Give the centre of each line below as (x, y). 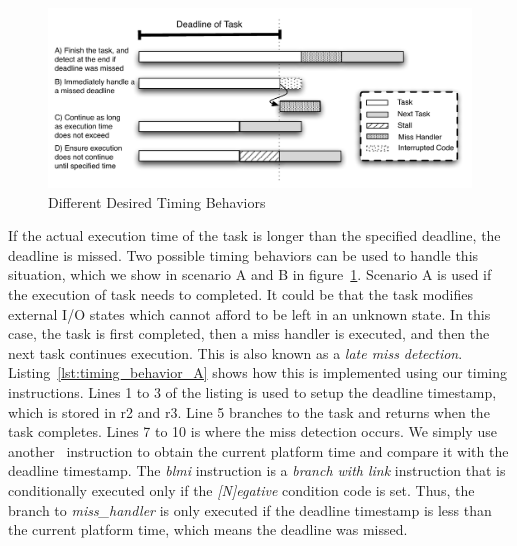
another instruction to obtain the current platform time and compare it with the (258, 450)
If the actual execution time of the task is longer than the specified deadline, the (254, 235)
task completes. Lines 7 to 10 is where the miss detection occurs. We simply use (252, 431)
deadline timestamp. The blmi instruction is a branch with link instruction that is (257, 470)
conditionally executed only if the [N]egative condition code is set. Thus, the (241, 490)
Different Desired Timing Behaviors (157, 201)
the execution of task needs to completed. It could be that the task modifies (240, 294)
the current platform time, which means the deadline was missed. (208, 529)
